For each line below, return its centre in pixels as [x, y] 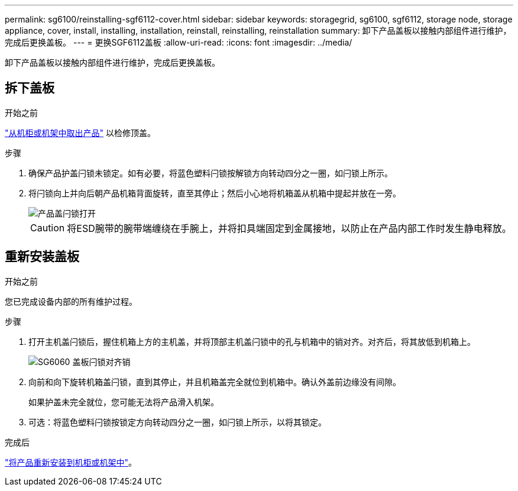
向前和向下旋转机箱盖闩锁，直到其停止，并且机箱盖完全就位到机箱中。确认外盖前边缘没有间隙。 [215, 382]
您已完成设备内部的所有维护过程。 [71, 301]
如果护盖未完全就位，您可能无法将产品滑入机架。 [124, 402]
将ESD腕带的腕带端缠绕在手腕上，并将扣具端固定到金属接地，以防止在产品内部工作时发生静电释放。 [289, 228]
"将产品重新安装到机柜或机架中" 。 [71, 462]
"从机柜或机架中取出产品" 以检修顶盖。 [80, 133]
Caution [48, 227]
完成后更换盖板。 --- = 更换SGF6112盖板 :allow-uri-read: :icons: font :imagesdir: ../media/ [179, 42]
